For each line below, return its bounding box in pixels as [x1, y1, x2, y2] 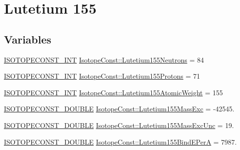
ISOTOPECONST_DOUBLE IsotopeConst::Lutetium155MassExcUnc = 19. [4, 120, 234, 130]
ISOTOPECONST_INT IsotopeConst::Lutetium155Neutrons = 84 [4, 54, 204, 64]
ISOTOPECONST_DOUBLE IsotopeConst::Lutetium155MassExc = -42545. [4, 104, 235, 114]
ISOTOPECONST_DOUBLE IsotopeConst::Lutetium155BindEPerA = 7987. [4, 136, 237, 147]
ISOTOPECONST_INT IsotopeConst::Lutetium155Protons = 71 [4, 71, 200, 81]
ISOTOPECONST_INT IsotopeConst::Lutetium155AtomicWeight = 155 [4, 87, 223, 97]
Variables [4, 31, 52, 46]
